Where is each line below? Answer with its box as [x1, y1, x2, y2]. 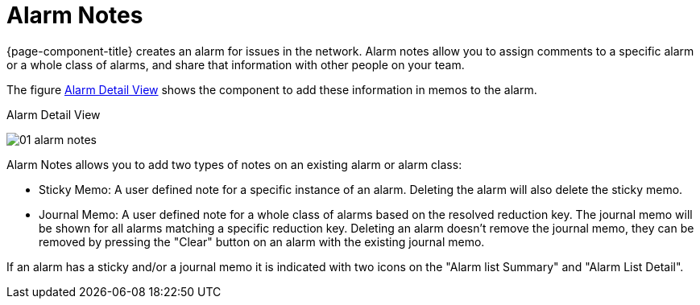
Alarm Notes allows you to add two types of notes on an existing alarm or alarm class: [6, 157, 462, 171]
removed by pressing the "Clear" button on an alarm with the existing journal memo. [39, 234, 485, 249]
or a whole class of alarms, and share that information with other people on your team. [6, 57, 465, 72]
